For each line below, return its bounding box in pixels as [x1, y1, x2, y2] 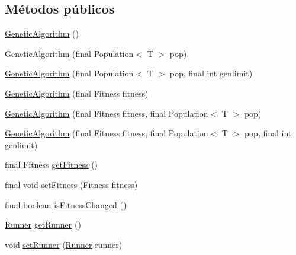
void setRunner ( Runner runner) [5, 238, 123, 250]
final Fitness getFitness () [5, 158, 98, 171]
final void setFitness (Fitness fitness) [5, 178, 138, 190]
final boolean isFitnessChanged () [5, 198, 127, 211]
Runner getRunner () [5, 218, 81, 231]
